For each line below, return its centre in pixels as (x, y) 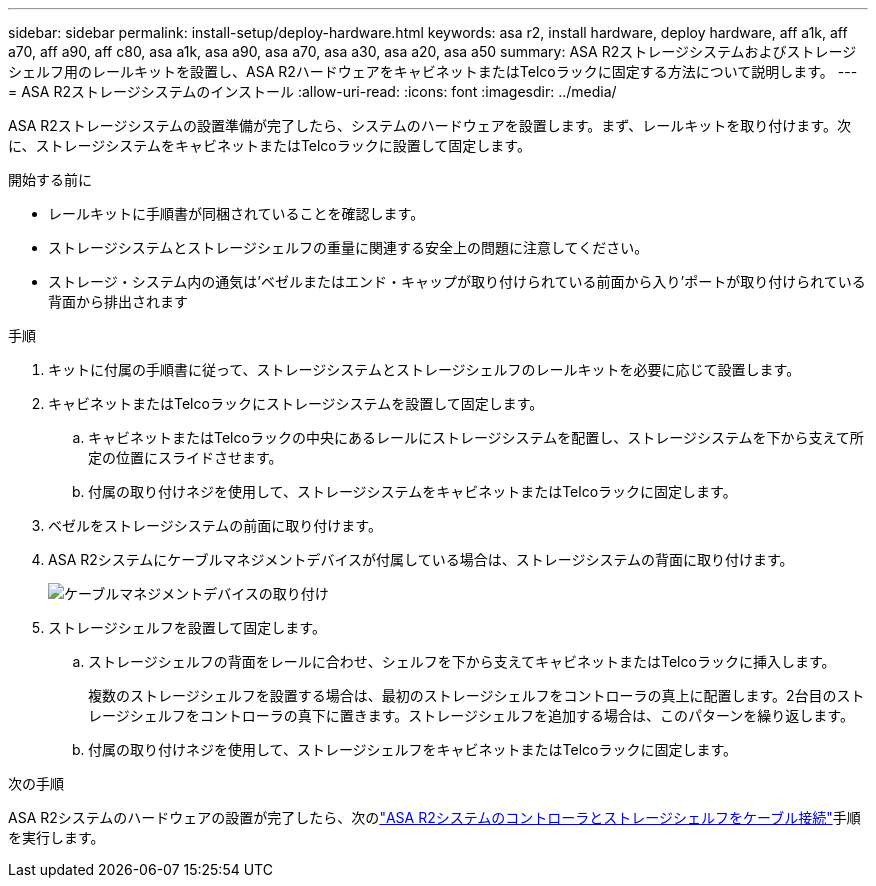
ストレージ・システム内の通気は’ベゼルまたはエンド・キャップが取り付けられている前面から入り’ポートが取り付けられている (457, 281)
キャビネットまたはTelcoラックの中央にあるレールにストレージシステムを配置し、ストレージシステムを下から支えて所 (476, 437)
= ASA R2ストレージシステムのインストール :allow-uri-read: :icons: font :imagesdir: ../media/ (312, 91)
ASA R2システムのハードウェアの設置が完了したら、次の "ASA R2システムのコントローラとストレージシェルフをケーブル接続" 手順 (434, 817)
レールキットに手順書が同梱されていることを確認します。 (236, 213)
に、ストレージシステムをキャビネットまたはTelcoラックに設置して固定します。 (269, 145)
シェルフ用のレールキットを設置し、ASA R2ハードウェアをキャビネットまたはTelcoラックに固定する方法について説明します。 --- (433, 71)
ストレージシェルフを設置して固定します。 (187, 627)
